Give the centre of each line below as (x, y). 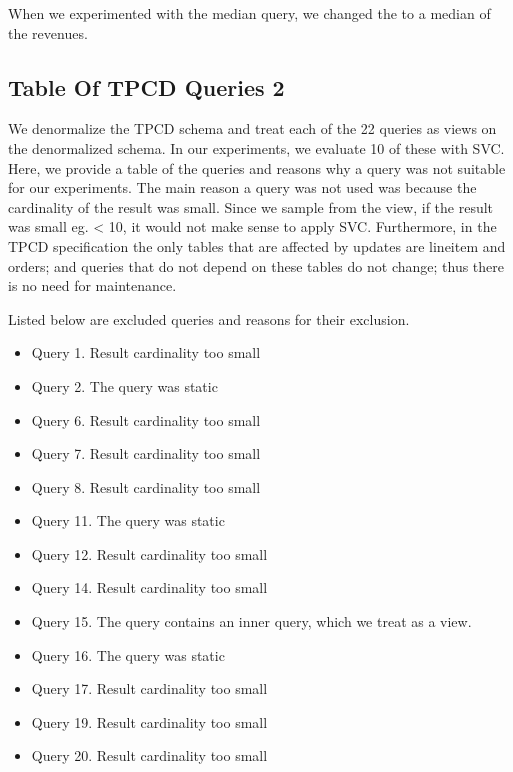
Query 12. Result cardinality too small (149, 553)
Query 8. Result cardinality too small (146, 486)
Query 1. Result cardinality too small (146, 352)
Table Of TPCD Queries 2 (146, 86)
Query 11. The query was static (128, 520)
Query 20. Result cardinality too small (149, 755)
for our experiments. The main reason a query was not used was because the (242, 187)
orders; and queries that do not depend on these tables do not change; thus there (256, 265)
